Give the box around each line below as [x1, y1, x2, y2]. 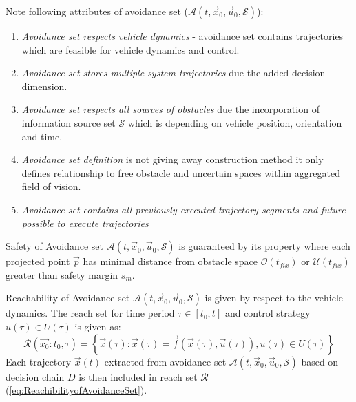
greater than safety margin [6, 267, 118, 282]
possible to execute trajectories [21, 215, 149, 230]
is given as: [74, 319, 121, 333]
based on [301, 354, 339, 368]
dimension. [21, 78, 67, 93]
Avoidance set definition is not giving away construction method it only [21, 152, 324, 167]
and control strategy [224, 306, 311, 320]
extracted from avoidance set [104, 354, 227, 368]
